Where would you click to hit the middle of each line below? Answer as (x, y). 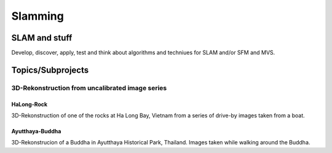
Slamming (38, 16)
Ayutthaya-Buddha (36, 131)
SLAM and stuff (42, 38)
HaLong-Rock (30, 104)
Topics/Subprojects (50, 70)
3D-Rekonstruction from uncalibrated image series (89, 88)
